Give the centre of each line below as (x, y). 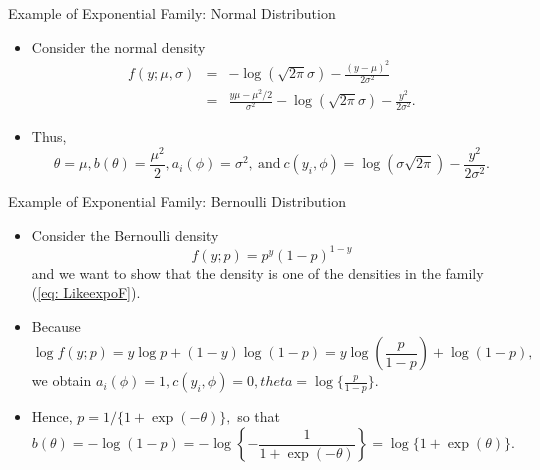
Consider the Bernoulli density (125, 234)
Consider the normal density (118, 46)
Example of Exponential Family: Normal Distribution (172, 13)
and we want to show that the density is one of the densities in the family (257, 272)
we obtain (61, 380)
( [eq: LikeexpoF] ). (86, 292)
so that (258, 416)
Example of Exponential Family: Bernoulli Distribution (177, 201)
